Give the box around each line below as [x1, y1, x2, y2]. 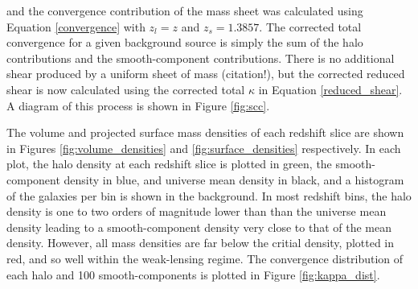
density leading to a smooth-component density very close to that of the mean [6, 218, 392, 235]
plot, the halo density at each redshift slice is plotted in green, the [6, 155, 332, 172]
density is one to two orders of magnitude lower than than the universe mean [6, 203, 387, 220]
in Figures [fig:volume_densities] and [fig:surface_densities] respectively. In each [6, 139, 401, 156]
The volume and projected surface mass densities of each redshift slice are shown [6, 124, 404, 141]
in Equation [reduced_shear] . [258, 81, 403, 97]
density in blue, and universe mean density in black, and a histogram [64, 171, 404, 188]
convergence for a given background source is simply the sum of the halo [6, 34, 363, 51]
